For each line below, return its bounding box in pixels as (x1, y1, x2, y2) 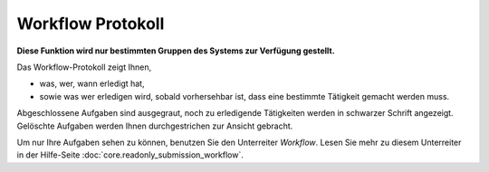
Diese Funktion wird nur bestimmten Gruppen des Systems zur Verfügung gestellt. (16, 45, 335, 56)
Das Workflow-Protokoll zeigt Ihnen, (16, 62, 152, 72)
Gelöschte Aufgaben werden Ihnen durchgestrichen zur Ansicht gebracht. (16, 120, 293, 131)
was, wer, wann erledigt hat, (39, 78, 145, 90)
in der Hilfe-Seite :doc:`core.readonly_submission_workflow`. (16, 149, 244, 160)
